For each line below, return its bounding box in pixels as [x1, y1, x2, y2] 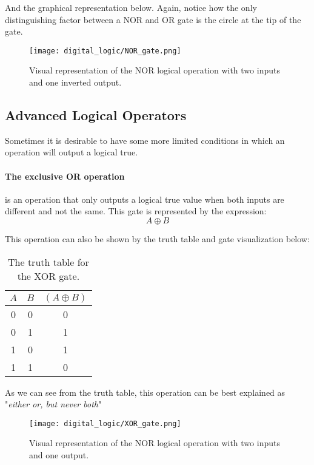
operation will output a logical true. [5, 146, 138, 158]
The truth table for [8, 254, 89, 269]
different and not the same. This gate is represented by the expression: [5, 205, 267, 217]
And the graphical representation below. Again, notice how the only [5, 1, 257, 13]
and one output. [29, 449, 89, 461]
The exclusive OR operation [5, 169, 125, 182]
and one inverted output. [29, 76, 122, 89]
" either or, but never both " [5, 398, 102, 410]
